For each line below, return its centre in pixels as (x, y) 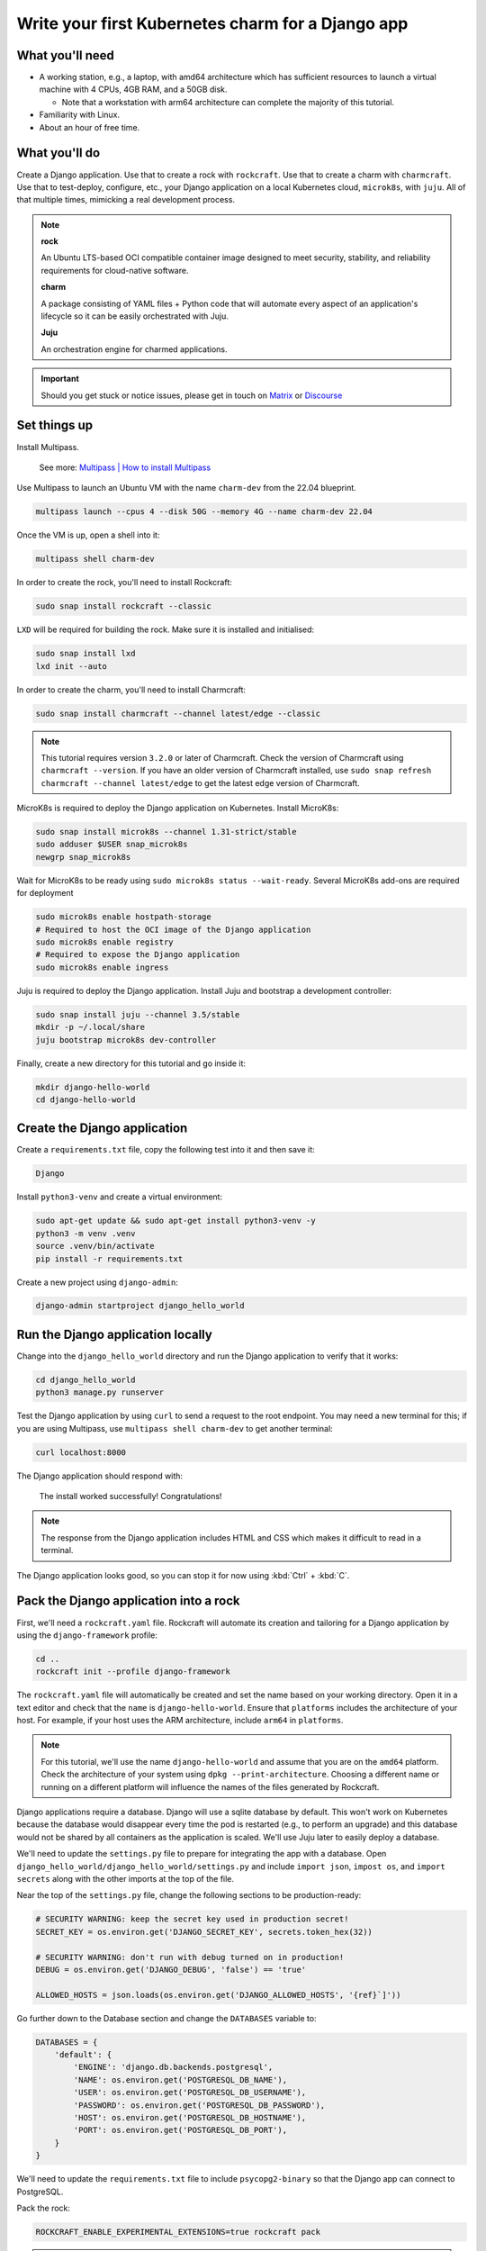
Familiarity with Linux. (80, 115)
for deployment (45, 893)
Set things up (55, 425)
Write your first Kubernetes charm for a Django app (212, 23)
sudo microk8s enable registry (105, 942)
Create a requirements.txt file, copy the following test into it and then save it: (166, 1150)
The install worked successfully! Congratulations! (130, 1496)
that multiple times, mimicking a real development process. (126, 200)
